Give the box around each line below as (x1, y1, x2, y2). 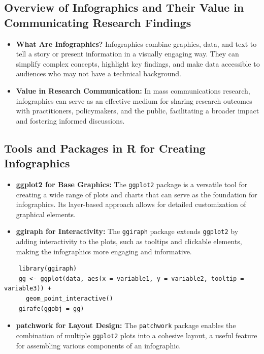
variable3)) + (4, 285, 52, 292)
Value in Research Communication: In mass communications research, (16, 85, 250, 96)
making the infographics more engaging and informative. (16, 246, 192, 256)
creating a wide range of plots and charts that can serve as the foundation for (16, 189, 257, 199)
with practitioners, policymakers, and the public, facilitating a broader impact (16, 105, 259, 116)
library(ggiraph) (18, 265, 77, 273)
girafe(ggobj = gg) (18, 305, 84, 312)
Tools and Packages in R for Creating (4, 140, 206, 156)
